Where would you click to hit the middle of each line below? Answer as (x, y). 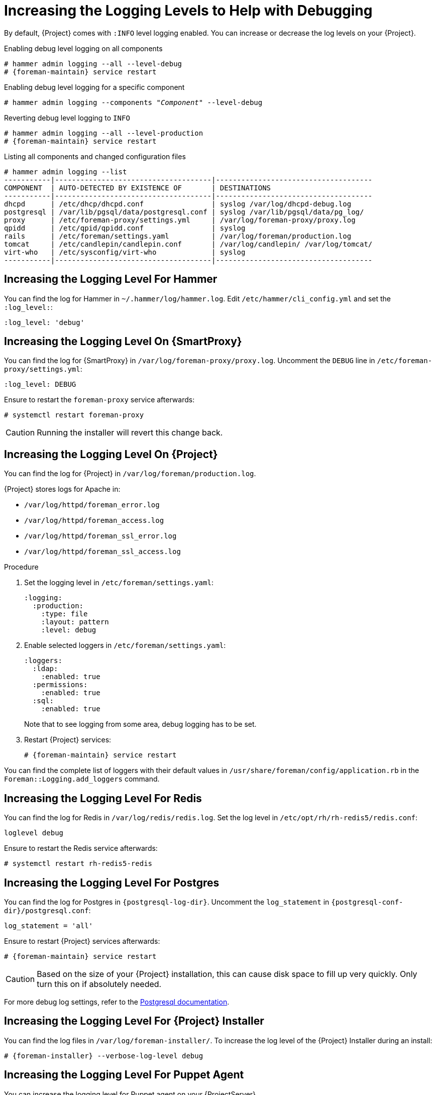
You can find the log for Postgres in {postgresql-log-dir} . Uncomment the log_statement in (167, 902)
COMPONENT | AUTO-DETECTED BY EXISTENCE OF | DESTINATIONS (138, 188)
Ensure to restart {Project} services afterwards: (82, 941)
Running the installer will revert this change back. (130, 433)
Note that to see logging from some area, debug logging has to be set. (140, 724)
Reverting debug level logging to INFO (67, 118)
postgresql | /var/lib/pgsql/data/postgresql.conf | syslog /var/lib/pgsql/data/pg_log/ (184, 212)
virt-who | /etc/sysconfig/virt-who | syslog (125, 252)
